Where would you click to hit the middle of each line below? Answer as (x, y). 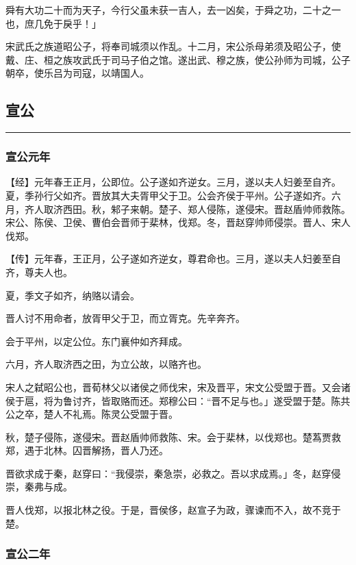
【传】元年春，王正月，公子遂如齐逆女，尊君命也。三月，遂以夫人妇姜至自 (173, 259)
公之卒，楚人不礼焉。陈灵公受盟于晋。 (92, 414)
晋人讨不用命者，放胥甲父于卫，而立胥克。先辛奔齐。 (125, 318)
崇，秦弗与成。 (39, 487)
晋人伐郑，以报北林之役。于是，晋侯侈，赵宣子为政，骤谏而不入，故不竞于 (173, 510)
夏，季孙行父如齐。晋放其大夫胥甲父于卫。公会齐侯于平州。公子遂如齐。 (168, 195)
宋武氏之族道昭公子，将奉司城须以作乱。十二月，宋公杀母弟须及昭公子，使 (173, 46)
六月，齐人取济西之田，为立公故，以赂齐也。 (106, 364)
